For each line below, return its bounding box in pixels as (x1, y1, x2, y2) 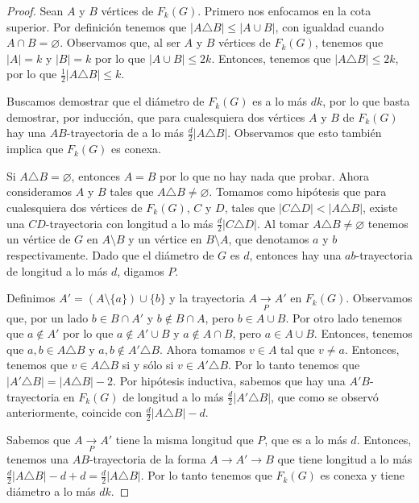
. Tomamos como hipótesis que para (209, 183, 387, 200)
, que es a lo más (264, 431, 347, 448)
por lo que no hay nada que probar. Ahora (160, 167, 370, 184)
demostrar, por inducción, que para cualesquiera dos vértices (6, 108, 305, 125)
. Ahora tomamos (160, 340, 246, 357)
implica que (6, 140, 64, 157)
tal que (280, 340, 315, 357)
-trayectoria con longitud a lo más (45, 214, 214, 231)
